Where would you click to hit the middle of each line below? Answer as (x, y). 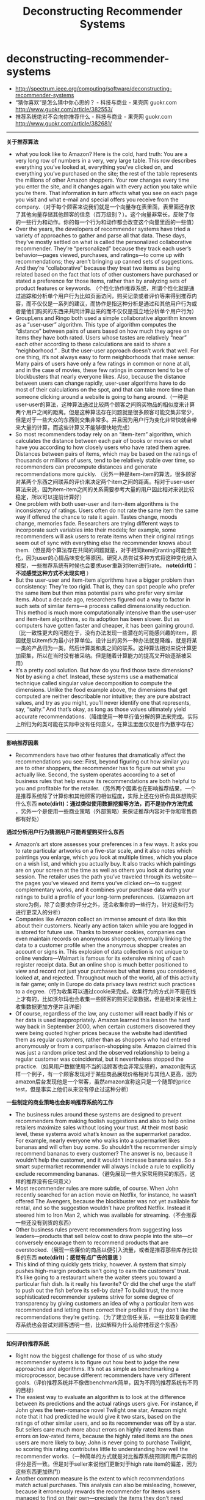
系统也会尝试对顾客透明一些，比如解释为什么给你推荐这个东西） (101, 1324)
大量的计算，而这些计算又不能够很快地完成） (77, 427)
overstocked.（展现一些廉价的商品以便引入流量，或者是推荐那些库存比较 (106, 1250)
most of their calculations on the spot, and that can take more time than (105, 389)
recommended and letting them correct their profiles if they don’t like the (106, 1310)
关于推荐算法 (22, 141)
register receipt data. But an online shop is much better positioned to (101, 964)
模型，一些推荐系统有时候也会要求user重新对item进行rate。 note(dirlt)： (106, 565)
